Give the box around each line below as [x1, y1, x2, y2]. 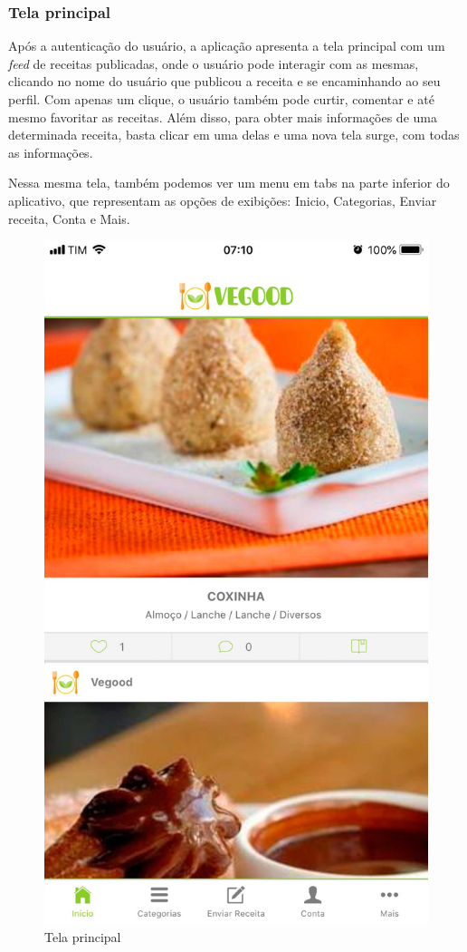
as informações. [8, 142, 93, 161]
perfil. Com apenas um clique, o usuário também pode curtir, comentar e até [8, 90, 434, 108]
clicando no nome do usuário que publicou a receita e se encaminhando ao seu [8, 72, 441, 91]
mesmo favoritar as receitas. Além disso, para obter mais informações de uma [8, 107, 437, 126]
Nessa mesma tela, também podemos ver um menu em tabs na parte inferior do [8, 173, 450, 192]
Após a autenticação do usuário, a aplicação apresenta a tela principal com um [8, 36, 445, 55]
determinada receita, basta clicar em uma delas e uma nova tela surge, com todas [8, 125, 460, 144]
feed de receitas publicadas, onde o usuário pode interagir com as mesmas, [8, 53, 419, 73]
